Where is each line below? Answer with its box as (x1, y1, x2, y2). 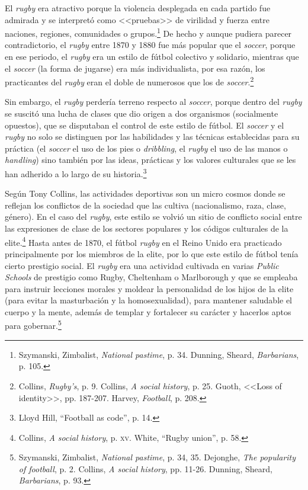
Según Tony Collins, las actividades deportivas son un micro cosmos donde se (5, 187, 285, 200)
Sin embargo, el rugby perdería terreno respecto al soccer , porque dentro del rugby (5, 95, 302, 108)
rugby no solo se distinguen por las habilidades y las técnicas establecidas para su (5, 130, 300, 143)
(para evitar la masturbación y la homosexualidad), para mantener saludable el (5, 294, 293, 306)
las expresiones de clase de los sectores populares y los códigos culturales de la (5, 222, 288, 235)
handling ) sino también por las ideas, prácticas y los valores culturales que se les (5, 153, 296, 166)
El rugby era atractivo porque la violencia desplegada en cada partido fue (5, 2, 271, 14)
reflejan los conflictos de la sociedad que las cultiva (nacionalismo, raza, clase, (5, 198, 286, 211)
